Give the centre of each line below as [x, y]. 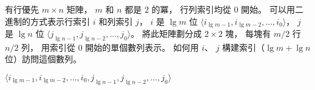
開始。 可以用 [268, 9]
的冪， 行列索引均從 [191, 9]
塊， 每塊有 [248, 34]
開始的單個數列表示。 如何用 [142, 47]
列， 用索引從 [48, 47]
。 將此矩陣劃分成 [166, 34]
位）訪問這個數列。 [43, 59]
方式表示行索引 [60, 21]
